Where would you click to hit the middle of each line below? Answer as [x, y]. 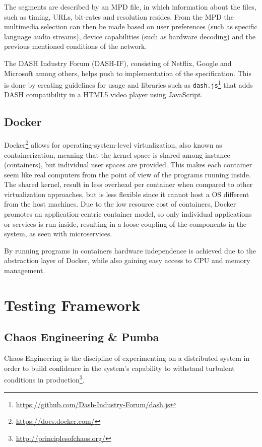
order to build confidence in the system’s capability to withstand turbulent [119, 368]
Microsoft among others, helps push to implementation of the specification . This [128, 73]
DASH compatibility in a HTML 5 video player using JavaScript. [104, 94]
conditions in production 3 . [44, 379]
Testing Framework [72, 305]
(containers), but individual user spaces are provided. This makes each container [128, 165]
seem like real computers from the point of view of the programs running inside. [127, 174]
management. [25, 270]
